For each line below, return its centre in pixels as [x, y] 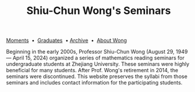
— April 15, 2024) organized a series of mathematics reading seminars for [95, 58]
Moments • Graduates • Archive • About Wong [67, 40]
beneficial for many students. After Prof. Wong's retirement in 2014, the [92, 70]
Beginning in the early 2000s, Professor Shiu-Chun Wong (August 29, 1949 [97, 52]
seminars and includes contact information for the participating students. [94, 83]
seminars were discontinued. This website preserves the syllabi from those [97, 76]
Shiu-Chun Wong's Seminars [99, 11]
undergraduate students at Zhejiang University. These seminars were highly [98, 64]
